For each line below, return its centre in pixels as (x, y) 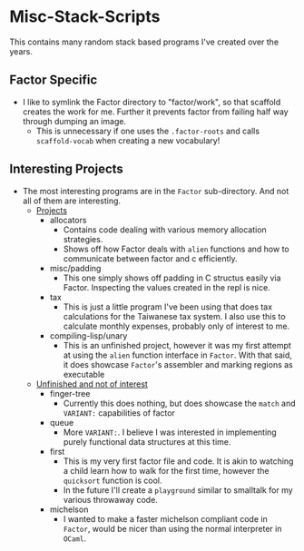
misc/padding (75, 268)
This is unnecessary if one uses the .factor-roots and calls (148, 131)
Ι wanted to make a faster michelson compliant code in (165, 518)
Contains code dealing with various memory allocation (165, 230)
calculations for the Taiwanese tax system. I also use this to (174, 316)
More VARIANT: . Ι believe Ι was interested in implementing (170, 432)
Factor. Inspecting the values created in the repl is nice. (167, 287)
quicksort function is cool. (113, 480)
